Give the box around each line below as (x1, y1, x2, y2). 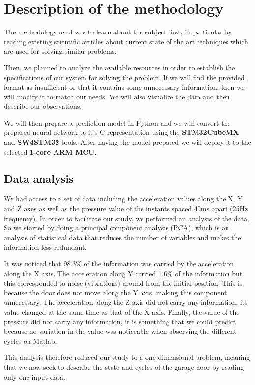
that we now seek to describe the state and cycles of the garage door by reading (4, 361, 244, 372)
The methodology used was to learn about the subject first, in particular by (4, 27, 232, 37)
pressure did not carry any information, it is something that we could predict (4, 316, 236, 326)
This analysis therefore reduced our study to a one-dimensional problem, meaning (4, 352, 250, 362)
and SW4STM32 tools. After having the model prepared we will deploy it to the (4, 137, 251, 147)
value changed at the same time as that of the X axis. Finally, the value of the (4, 306, 240, 317)
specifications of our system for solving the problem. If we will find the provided (4, 72, 245, 82)
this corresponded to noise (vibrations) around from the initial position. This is (4, 278, 243, 288)
